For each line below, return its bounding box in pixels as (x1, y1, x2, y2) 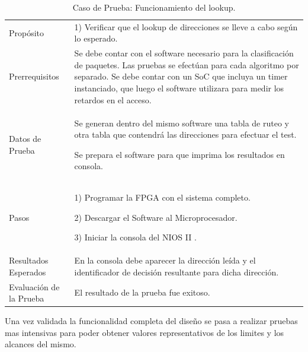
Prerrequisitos (9, 70, 59, 83)
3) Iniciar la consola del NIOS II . (74, 231, 197, 243)
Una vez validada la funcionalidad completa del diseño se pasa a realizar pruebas (5, 315, 298, 327)
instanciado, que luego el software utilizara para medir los (74, 82, 284, 94)
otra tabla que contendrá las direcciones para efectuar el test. (74, 128, 297, 141)
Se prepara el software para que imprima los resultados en (74, 148, 285, 160)
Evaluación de (9, 280, 60, 293)
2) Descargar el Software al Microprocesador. (74, 211, 238, 223)
